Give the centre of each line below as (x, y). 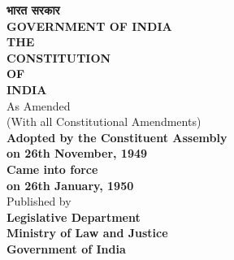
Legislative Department (74, 217)
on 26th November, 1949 (77, 153)
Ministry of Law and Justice (87, 233)
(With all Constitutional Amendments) (104, 121)
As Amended (39, 105)
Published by (39, 201)
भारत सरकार (33, 10)
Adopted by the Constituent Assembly (117, 137)
